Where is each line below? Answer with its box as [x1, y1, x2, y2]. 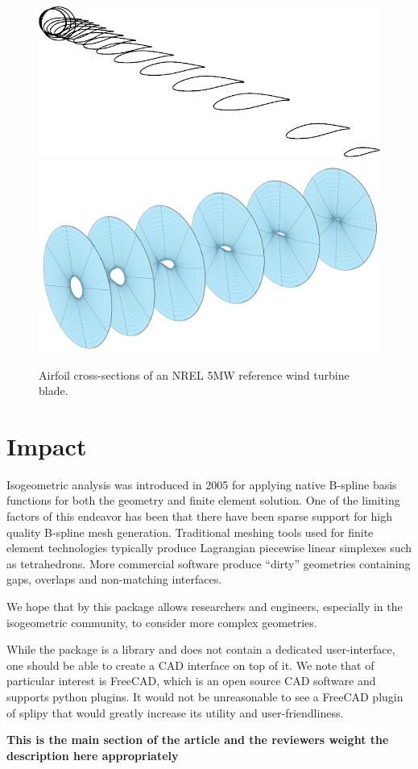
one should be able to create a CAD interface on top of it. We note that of [6, 656, 375, 673]
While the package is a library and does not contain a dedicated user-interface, [6, 641, 395, 658]
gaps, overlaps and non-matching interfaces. [6, 571, 222, 588]
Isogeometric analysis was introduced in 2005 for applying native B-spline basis [6, 476, 397, 493]
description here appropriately [6, 746, 179, 763]
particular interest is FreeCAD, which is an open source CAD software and [6, 672, 376, 689]
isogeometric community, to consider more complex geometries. [6, 613, 317, 630]
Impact [6, 429, 87, 462]
